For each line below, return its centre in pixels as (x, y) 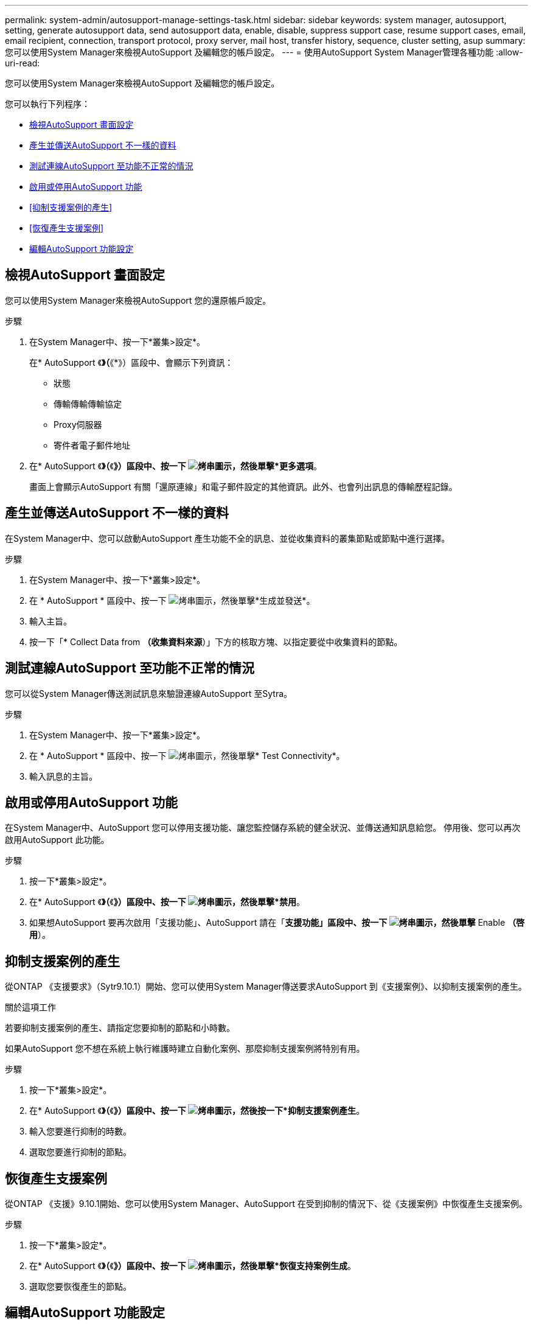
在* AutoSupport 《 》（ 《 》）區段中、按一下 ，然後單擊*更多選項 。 (176, 466)
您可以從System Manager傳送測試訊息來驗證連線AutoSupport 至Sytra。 (149, 693)
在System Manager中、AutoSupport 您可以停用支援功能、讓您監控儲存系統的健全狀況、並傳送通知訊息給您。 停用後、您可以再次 (263, 828)
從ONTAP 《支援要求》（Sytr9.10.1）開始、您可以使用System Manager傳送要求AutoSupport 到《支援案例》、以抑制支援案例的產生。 (266, 987)
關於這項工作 (30, 1007)
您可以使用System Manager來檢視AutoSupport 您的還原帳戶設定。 (138, 300)
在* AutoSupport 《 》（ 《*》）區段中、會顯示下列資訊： (131, 362)
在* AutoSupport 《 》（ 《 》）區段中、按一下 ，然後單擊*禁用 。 (167, 902)
